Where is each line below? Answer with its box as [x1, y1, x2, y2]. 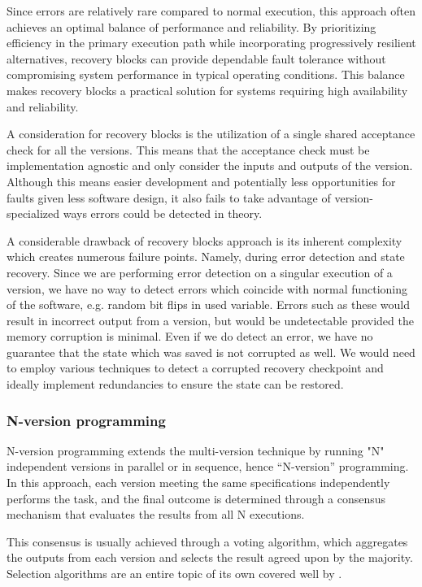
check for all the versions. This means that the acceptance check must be [7, 141, 370, 158]
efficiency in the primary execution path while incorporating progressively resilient [7, 34, 416, 51]
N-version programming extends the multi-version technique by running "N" [7, 441, 385, 459]
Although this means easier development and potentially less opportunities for [7, 172, 396, 189]
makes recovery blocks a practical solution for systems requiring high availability [7, 81, 408, 98]
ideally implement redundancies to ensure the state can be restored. [7, 376, 344, 393]
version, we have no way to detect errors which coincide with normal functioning [7, 280, 408, 297]
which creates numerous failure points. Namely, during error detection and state [7, 248, 405, 265]
